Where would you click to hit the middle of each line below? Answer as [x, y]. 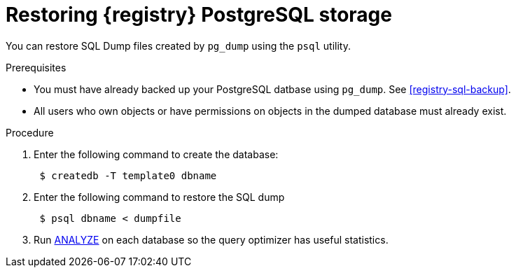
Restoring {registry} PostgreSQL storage [199, 15]
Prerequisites [36, 67]
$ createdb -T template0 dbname [128, 175]
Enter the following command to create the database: [156, 154]
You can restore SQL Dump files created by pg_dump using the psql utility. [178, 45]
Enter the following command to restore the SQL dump [159, 197]
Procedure [30, 132]
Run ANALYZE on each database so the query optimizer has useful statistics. [211, 239]
